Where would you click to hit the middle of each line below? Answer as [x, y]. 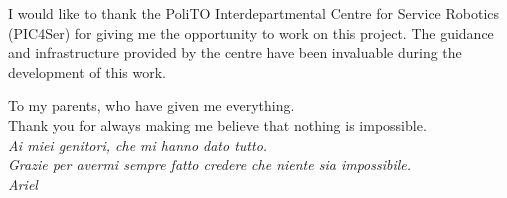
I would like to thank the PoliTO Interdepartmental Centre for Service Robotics [254, 13]
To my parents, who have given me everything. [151, 105]
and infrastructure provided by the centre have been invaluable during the [235, 52]
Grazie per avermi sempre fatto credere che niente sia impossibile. [210, 164]
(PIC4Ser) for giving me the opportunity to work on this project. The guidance [251, 32]
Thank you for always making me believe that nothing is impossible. [217, 124]
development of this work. [87, 71]
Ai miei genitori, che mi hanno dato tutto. [138, 144]
